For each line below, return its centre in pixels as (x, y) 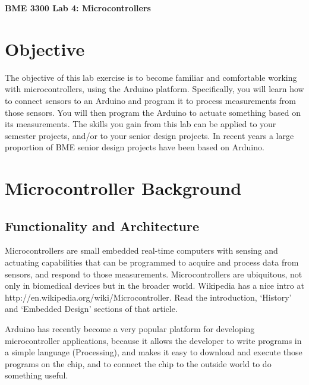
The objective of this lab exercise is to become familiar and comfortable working (151, 77)
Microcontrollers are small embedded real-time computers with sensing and (141, 250)
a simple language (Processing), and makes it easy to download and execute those (154, 352)
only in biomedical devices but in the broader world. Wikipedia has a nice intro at (154, 285)
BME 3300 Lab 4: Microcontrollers (78, 8)
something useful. (37, 375)
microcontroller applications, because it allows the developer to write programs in (153, 340)
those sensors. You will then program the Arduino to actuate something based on (153, 112)
